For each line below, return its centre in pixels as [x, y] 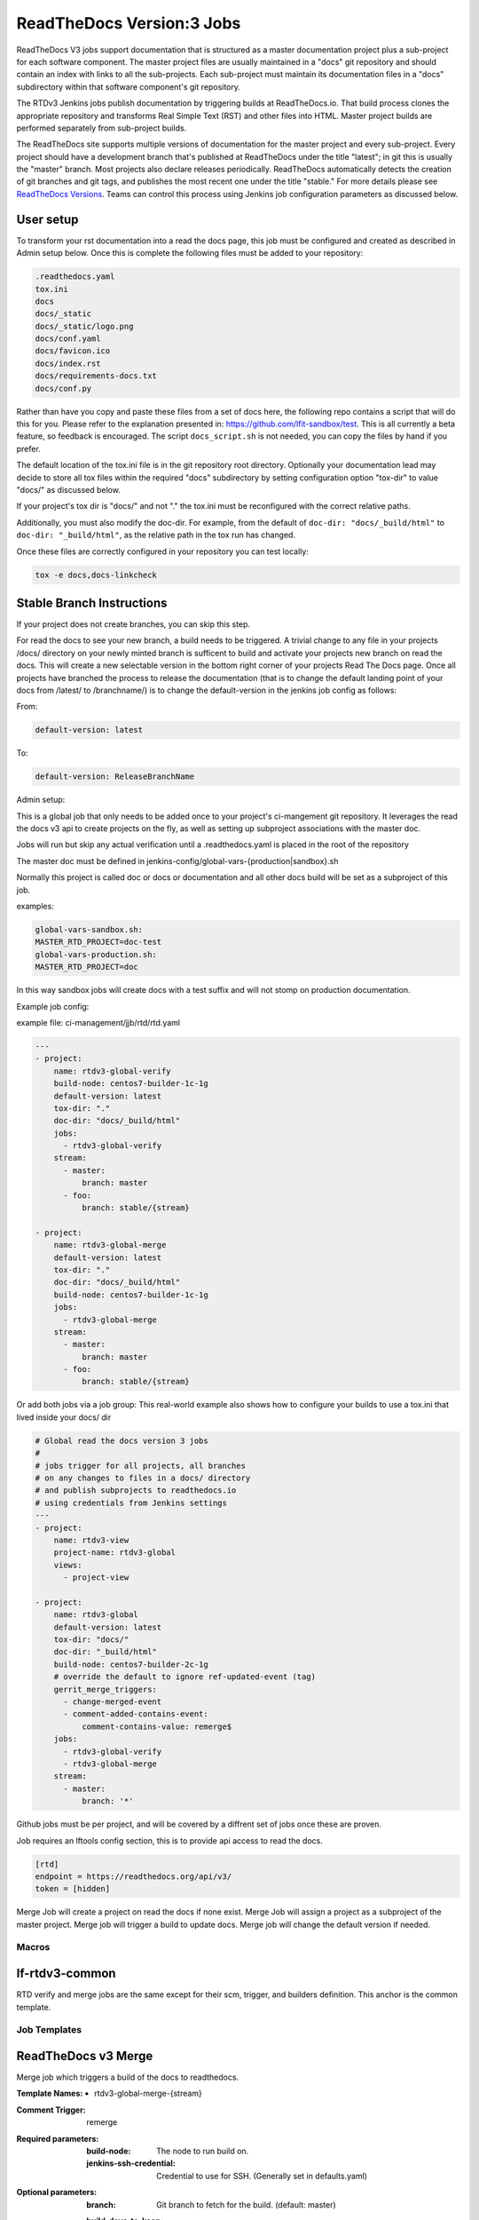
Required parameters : [58, 2138]
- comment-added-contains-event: [136, 1714]
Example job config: [53, 1006]
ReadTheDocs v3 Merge [85, 2056]
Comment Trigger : [51, 2110]
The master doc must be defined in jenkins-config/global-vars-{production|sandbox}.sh [177, 860]
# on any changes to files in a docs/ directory [143, 1478]
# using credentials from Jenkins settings [131, 1502]
